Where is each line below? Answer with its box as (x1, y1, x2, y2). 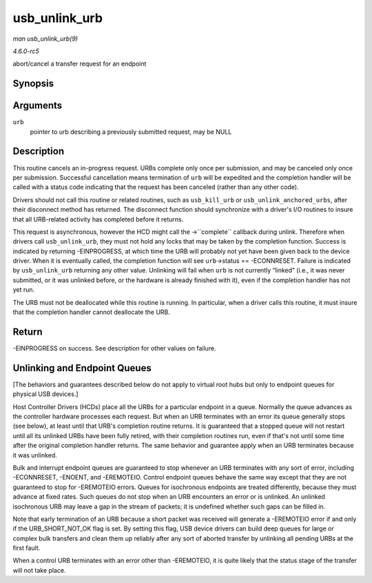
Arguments (12, 100, 63, 112)
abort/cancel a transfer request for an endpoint (12, 59, 147, 68)
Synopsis (12, 78, 54, 90)
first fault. (12, 544, 41, 552)
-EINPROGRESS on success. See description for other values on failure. (12, 344, 216, 352)
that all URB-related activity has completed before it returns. (12, 215, 184, 224)
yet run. (12, 286, 35, 294)
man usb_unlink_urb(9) (12, 34, 79, 43)
